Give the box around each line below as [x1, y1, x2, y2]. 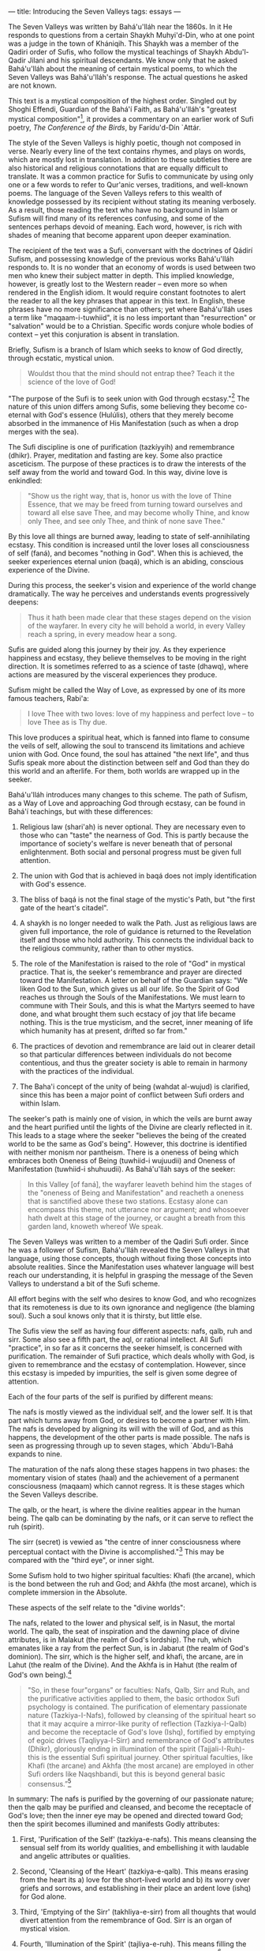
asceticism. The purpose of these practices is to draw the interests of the [8, 459, 247, 469]
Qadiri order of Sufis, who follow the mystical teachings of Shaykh [8, 47, 223, 56]
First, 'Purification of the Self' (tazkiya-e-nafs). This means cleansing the [19, 1835, 257, 1844]
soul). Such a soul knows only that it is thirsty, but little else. [8, 1311, 203, 1320]
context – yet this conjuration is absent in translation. [8, 330, 180, 339]
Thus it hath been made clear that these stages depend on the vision [27, 612, 252, 623]
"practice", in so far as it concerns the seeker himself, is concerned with [8, 1343, 243, 1353]
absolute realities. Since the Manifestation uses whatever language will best [8, 1262, 255, 1271]
